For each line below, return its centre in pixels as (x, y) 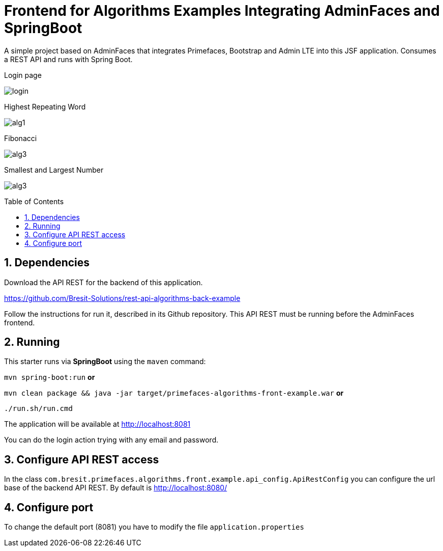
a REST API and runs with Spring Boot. (68, 59)
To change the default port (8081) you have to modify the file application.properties (154, 527)
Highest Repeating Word (45, 106)
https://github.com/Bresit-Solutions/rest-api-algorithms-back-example (122, 298)
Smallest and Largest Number (54, 170)
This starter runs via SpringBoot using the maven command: (105, 362)
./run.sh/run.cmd (38, 409)
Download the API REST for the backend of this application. (104, 282)
